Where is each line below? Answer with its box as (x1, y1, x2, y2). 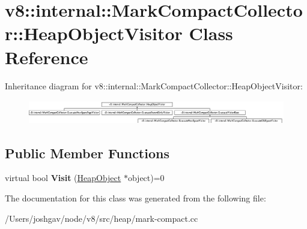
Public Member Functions (5, 143, 169, 162)
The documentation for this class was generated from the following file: (5, 191, 266, 204)
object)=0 (127, 171, 165, 184)
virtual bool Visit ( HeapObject (5, 171, 121, 184)
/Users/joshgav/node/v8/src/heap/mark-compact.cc (5, 212, 198, 224)
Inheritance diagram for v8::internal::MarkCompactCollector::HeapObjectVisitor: (5, 79, 303, 92)
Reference (5, 44, 88, 69)
